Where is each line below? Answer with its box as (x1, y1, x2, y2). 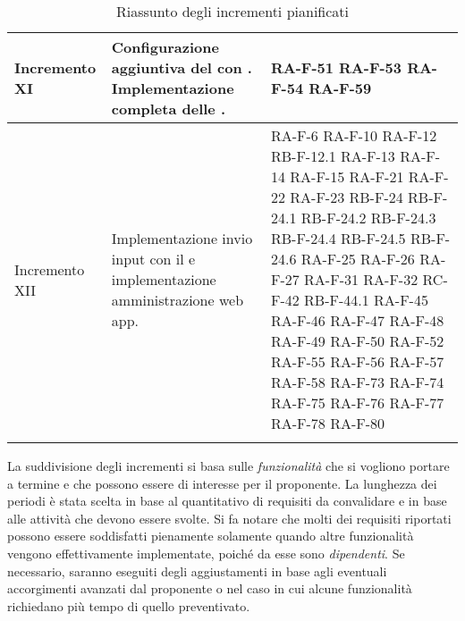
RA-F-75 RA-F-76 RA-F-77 (270, 392, 444, 413)
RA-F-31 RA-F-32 (304, 269, 418, 290)
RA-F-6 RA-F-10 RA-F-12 (270, 125, 437, 146)
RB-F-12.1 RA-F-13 (270, 146, 395, 166)
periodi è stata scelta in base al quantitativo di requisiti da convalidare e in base (7, 491, 447, 510)
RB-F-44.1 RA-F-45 (304, 290, 428, 310)
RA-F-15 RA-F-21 (290, 166, 404, 187)
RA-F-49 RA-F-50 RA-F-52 (270, 331, 444, 351)
